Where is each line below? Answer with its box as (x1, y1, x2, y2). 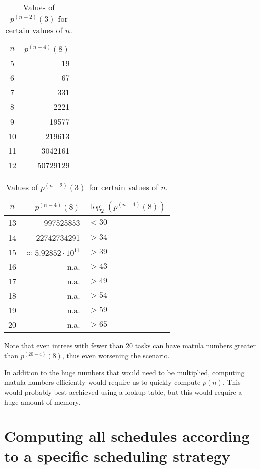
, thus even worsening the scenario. (62, 350, 170, 361)
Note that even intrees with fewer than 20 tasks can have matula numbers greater (4, 340, 256, 350)
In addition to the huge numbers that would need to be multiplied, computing (4, 367, 245, 377)
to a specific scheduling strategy (4, 445, 230, 466)
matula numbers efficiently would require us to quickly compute (4, 377, 201, 387)
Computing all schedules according (4, 426, 250, 446)
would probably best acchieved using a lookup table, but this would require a (4, 386, 242, 397)
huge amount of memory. (4, 396, 81, 407)
